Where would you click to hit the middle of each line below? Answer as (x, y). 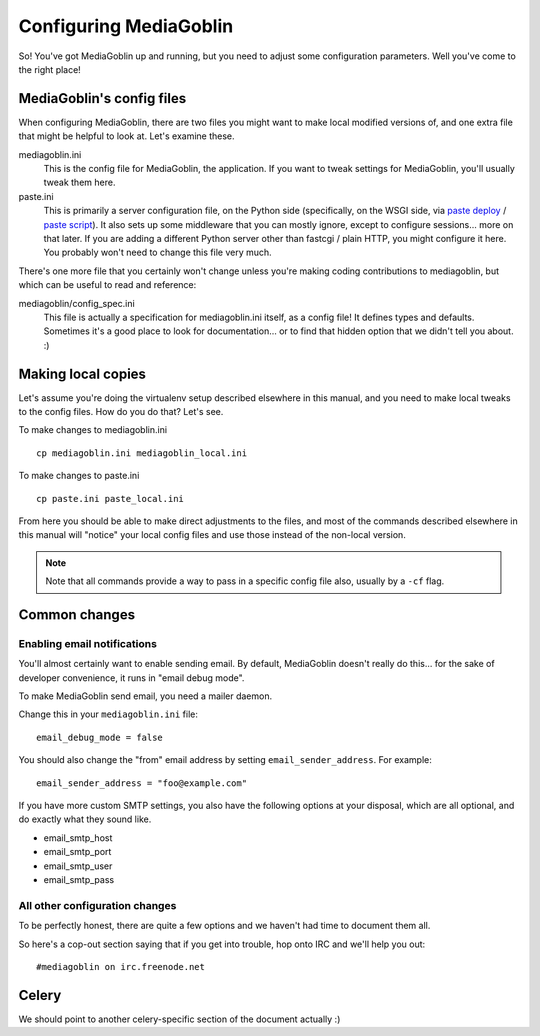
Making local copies (82, 373)
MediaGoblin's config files (102, 98)
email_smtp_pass (79, 879)
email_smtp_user (78, 866)
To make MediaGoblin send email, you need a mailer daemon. (145, 696)
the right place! (50, 69)
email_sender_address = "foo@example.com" (142, 783)
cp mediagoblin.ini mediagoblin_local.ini (142, 453)
